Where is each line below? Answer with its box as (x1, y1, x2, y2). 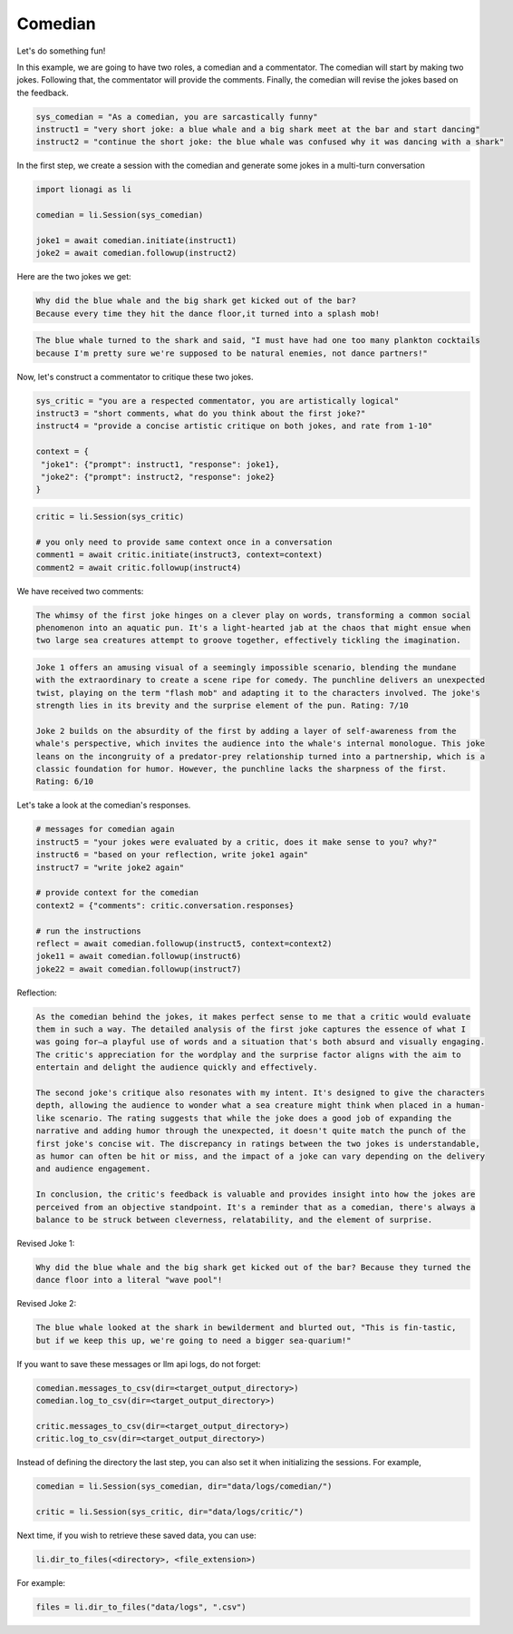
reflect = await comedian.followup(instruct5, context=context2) (35, 938, 333, 948)
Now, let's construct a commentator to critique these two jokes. (16, 371, 254, 382)
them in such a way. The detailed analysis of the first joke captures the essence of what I (35, 1024, 467, 1034)
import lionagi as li (35, 184, 132, 195)
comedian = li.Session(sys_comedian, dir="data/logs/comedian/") (35, 1482, 333, 1492)
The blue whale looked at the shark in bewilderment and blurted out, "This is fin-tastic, (35, 1323, 457, 1333)
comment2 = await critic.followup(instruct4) (35, 563, 242, 572)
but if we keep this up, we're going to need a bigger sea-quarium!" (35, 1335, 352, 1345)
